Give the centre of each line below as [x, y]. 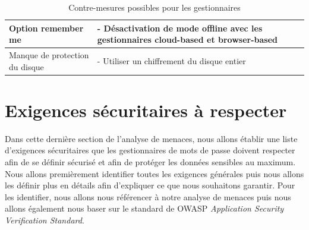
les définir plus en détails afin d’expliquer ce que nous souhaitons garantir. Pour [150, 185]
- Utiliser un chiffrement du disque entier [171, 60]
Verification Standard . [45, 220]
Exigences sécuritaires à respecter [146, 110]
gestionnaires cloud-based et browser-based [187, 40]
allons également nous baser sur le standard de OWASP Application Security [144, 208]
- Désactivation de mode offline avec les [180, 28]
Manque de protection [49, 55]
